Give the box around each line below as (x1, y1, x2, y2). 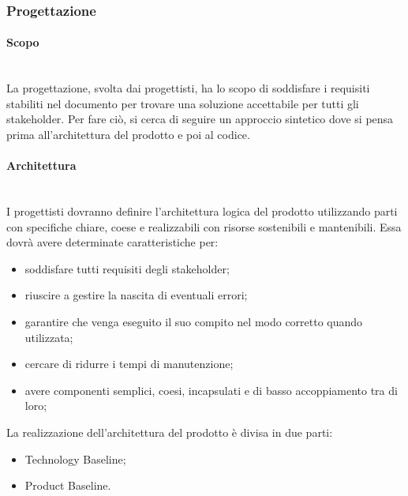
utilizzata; (24, 329, 73, 345)
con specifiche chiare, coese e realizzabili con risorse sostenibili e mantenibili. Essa (6, 218, 402, 235)
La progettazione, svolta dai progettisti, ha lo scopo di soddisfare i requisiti (6, 80, 370, 96)
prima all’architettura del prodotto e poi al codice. (6, 126, 250, 143)
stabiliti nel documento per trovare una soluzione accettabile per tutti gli (6, 95, 359, 111)
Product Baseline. (24, 477, 111, 494)
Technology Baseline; (24, 450, 126, 467)
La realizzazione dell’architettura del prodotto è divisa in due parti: (6, 423, 333, 440)
